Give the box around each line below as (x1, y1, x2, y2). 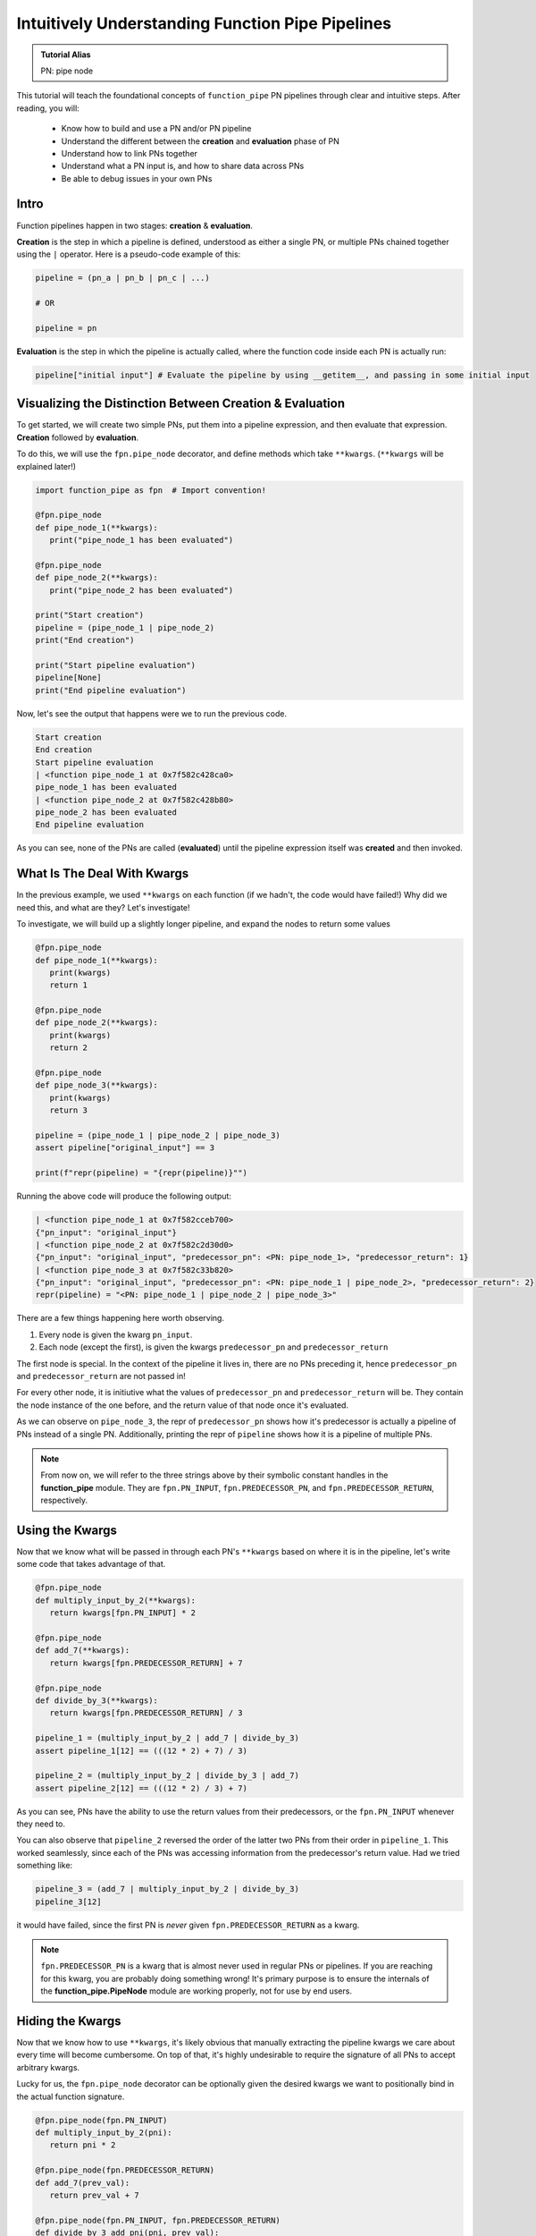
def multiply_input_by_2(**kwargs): (35, 1595, 197, 1605)
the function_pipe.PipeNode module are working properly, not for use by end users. (40, 1986, 353, 1996)
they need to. (16, 1818, 66, 1829)
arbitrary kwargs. (16, 2062, 80, 2072)
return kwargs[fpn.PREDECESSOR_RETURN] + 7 (49, 1657, 243, 1668)
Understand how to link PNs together (61, 148, 198, 158)
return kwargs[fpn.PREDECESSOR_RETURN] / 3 (49, 1708, 243, 1718)
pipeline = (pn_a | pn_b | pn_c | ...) (35, 273, 210, 284)
